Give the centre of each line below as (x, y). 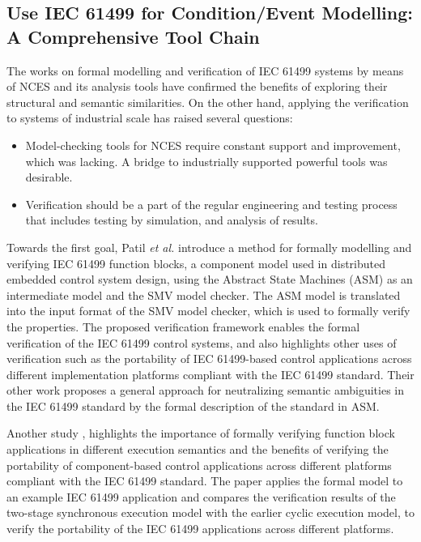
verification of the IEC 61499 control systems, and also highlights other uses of (202, 342)
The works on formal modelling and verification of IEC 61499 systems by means (205, 70)
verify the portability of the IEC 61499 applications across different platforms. (200, 529)
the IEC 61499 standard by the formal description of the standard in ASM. (193, 405)
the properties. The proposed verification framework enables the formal (183, 326)
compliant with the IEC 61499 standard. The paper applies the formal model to (205, 481)
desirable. (49, 177)
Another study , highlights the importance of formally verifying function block (201, 433)
